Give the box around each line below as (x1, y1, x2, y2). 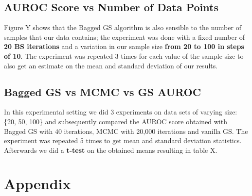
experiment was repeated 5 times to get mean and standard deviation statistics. (4, 135, 242, 146)
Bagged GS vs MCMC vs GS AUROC (4, 84, 201, 99)
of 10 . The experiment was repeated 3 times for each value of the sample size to (4, 50, 244, 61)
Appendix (4, 173, 71, 193)
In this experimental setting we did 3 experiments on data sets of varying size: (4, 107, 237, 117)
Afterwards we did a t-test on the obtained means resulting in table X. (4, 145, 217, 155)
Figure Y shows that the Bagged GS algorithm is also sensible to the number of (4, 22, 241, 33)
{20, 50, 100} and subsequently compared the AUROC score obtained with (4, 116, 227, 126)
